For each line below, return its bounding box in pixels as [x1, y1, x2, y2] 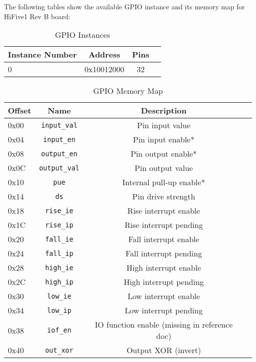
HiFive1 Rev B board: [4, 11, 70, 21]
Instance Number [8, 49, 77, 60]
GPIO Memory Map [93, 85, 163, 97]
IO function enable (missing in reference [95, 319, 233, 331]
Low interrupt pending [125, 305, 203, 316]
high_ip [45, 278, 73, 286]
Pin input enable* [133, 134, 194, 145]
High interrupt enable [127, 262, 201, 274]
